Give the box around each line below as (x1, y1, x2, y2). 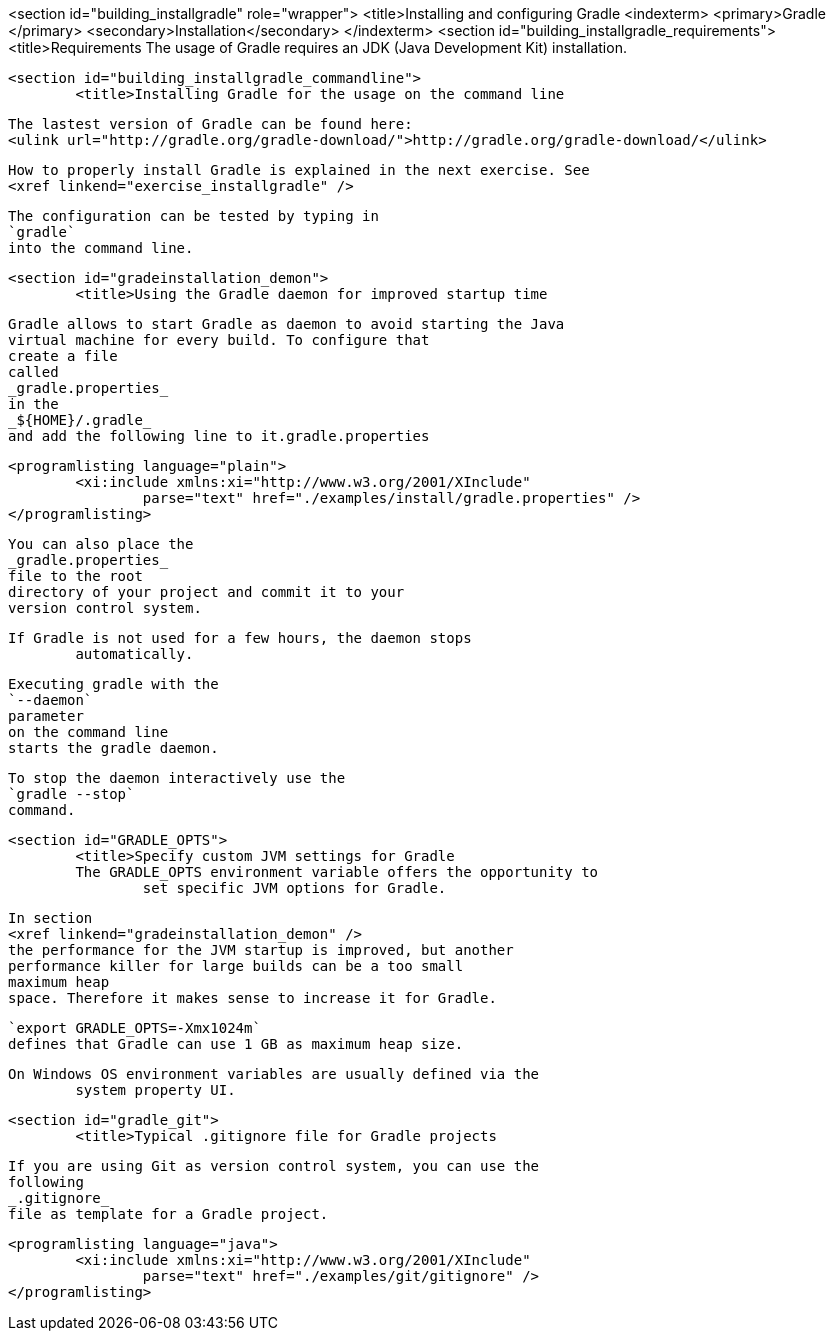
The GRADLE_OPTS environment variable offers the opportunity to (75, 864, 599, 880)
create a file (8, 348, 118, 364)
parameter (8, 708, 84, 724)
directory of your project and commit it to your (8, 584, 405, 600)
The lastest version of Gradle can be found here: (8, 116, 413, 132)
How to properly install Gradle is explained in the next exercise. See (8, 162, 590, 178)
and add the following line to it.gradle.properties (8, 428, 430, 444)
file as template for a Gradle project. (8, 1206, 329, 1222)
